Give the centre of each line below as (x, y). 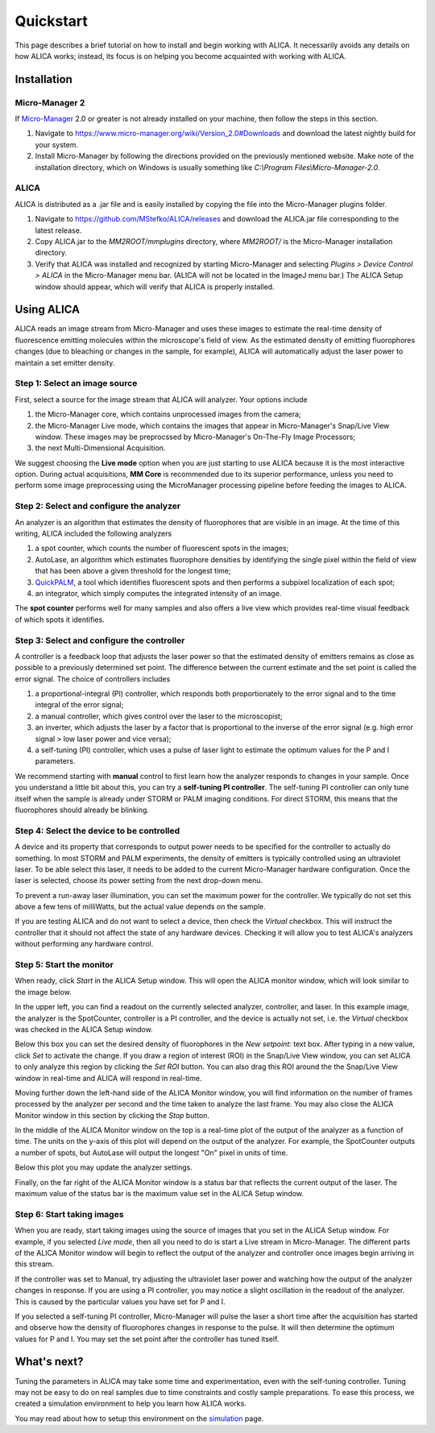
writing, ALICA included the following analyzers (93, 534)
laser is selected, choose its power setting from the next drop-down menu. (139, 880)
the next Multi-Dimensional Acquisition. (100, 448)
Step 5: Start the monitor (64, 965)
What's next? (49, 1362)
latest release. (58, 230)
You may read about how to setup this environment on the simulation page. (139, 1419)
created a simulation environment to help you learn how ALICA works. (131, 1404)
